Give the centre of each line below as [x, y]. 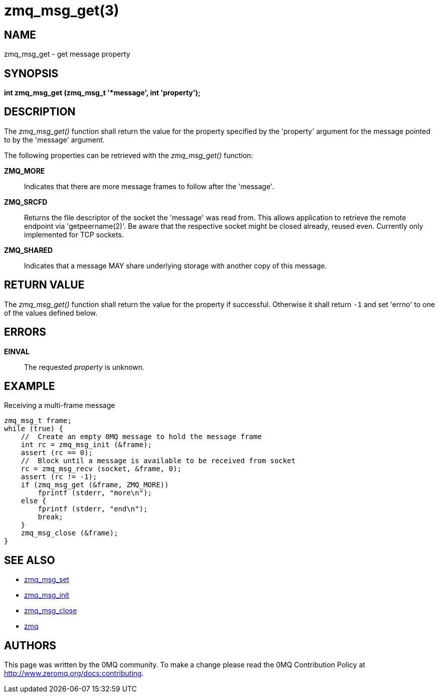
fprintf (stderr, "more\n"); [95, 493]
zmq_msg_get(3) [62, 11]
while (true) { [34, 429]
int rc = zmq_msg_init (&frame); [86, 445]
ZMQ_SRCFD [26, 202]
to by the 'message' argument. [54, 140]
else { [34, 501]
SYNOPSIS [31, 73]
